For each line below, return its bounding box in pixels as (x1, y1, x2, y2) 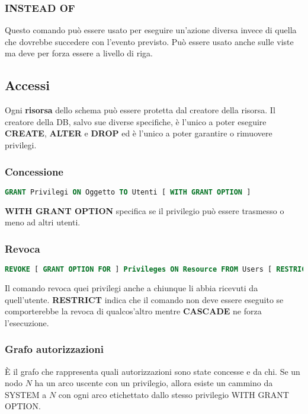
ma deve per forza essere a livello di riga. (5, 47, 153, 59)
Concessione (5, 164, 63, 179)
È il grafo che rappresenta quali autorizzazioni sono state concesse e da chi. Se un (5, 365, 300, 377)
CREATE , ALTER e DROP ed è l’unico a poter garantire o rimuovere (5, 127, 272, 139)
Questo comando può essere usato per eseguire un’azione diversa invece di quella (5, 24, 297, 36)
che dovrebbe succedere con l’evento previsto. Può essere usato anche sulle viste (5, 35, 294, 47)
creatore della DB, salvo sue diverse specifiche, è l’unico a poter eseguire (5, 115, 267, 128)
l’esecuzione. (5, 316, 49, 329)
